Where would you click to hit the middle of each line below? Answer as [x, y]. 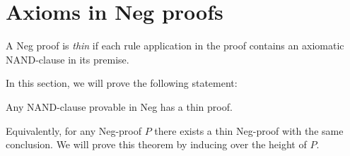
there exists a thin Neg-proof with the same [249, 130]
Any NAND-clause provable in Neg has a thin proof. [119, 106]
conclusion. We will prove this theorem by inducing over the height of [156, 144]
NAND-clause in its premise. [68, 59]
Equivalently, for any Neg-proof [74, 130]
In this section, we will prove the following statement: [122, 83]
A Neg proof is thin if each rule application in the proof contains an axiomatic [175, 46]
